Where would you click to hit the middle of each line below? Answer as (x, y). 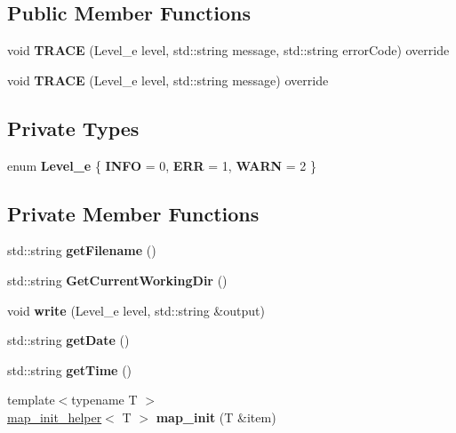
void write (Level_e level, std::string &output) (136, 310)
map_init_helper (55, 417)
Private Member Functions (133, 213)
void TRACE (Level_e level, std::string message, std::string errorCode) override (228, 50)
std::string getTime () (70, 369)
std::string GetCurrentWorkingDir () (117, 280)
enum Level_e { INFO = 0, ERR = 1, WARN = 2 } (162, 165)
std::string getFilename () (82, 250)
